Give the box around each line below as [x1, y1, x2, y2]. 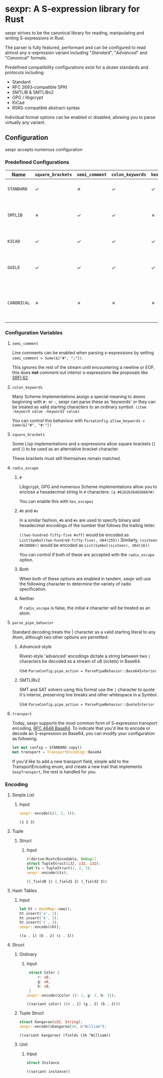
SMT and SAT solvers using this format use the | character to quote [19, 687, 155, 693]
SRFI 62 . [12, 375, 30, 381]
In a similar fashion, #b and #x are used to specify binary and [19, 518, 140, 523]
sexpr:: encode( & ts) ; [26, 870, 68, 875]
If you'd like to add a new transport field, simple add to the [12, 759, 129, 765]
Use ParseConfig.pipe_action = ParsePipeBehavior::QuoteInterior [19, 701, 155, 707]
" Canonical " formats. [5, 55, 48, 60]
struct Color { [29, 970, 60, 975]
